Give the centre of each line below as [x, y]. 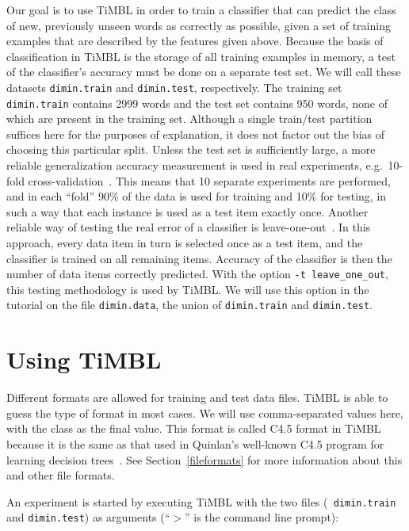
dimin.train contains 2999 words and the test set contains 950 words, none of [197, 103]
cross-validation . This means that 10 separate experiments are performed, [209, 180]
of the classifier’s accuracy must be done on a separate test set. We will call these [204, 72]
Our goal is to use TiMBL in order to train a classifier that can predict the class [201, 10]
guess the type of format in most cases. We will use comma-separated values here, [205, 413]
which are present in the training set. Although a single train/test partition [189, 118]
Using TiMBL [84, 359]
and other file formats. [61, 475]
